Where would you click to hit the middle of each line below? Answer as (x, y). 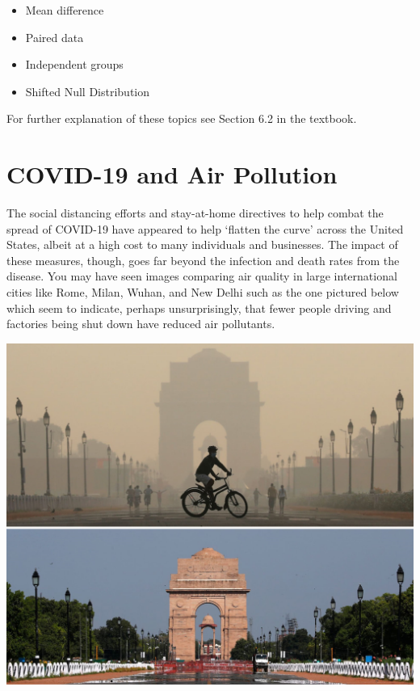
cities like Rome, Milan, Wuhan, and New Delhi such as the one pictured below (203, 292)
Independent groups (74, 64)
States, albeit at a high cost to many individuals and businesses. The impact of (202, 244)
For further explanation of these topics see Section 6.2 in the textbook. (182, 118)
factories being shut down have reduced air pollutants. (141, 324)
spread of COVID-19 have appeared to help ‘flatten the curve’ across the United (205, 228)
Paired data (55, 37)
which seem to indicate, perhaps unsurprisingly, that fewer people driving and (199, 308)
